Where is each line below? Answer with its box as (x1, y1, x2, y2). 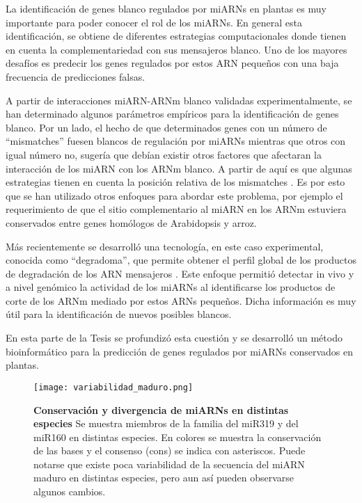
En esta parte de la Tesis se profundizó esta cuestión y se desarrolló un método (6, 330, 343, 345)
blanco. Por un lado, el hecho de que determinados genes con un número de (6, 120, 327, 134)
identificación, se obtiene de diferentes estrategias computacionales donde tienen (6, 29, 347, 43)
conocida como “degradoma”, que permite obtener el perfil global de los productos (6, 253, 356, 267)
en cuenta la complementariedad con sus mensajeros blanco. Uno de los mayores (6, 42, 347, 56)
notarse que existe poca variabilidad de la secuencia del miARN (33, 456, 305, 471)
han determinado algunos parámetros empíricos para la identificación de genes (6, 106, 339, 121)
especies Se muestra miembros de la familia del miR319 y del (33, 416, 299, 431)
